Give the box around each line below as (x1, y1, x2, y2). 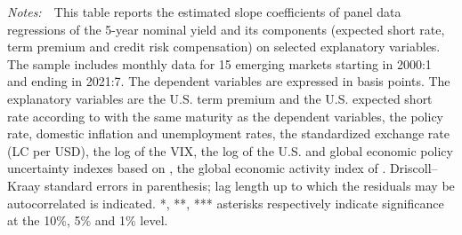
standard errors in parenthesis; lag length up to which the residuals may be (45, 176, 455, 194)
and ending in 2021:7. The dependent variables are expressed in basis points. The (7, 72, 450, 90)
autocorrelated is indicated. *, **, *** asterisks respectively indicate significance (7, 193, 444, 212)
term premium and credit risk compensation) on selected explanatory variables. (7, 37, 441, 56)
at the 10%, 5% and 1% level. (7, 211, 168, 230)
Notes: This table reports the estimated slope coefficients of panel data (7, 3, 401, 20)
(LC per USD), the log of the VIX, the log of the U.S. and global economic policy (7, 141, 453, 160)
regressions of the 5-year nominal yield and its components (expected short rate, (7, 20, 445, 38)
